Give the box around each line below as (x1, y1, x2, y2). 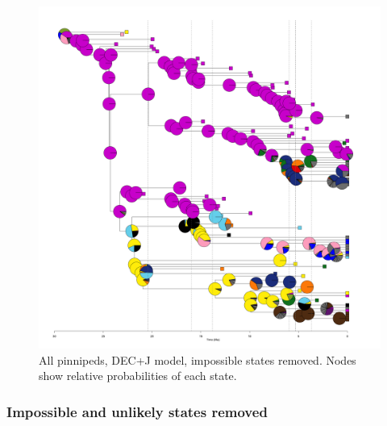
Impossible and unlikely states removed (6, 401, 268, 421)
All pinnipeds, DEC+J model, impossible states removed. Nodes (39, 351, 356, 368)
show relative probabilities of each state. (39, 367, 237, 384)
